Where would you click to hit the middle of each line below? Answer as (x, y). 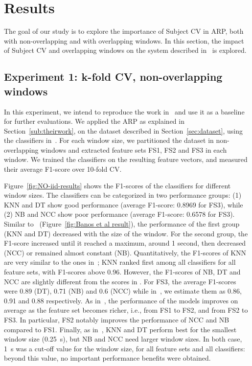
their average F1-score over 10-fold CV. (63, 169)
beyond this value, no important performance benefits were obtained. (107, 358)
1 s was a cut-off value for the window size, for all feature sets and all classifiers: (125, 348)
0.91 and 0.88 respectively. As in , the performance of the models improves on (121, 300)
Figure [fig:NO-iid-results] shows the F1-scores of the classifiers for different (117, 185)
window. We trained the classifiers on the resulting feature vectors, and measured (126, 159)
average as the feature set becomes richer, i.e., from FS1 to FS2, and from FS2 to (126, 310)
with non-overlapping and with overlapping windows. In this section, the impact (124, 40)
